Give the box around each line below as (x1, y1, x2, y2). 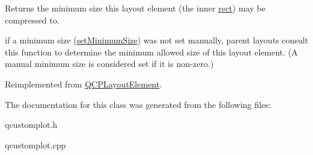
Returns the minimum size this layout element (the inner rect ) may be (5, 2, 266, 14)
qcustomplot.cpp (5, 138, 66, 151)
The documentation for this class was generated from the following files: (5, 98, 271, 110)
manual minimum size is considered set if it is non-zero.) (5, 57, 214, 70)
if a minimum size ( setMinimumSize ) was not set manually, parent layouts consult (5, 34, 309, 46)
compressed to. (5, 13, 60, 26)
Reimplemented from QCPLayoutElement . (5, 77, 162, 90)
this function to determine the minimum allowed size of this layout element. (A (5, 45, 298, 58)
